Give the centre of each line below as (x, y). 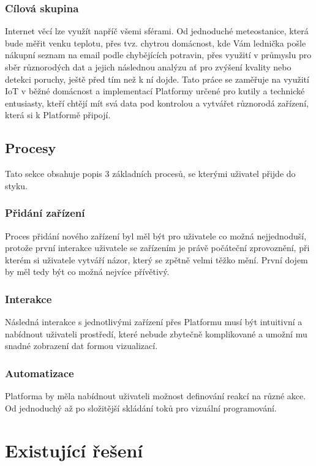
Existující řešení (74, 450)
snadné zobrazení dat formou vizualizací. (81, 346)
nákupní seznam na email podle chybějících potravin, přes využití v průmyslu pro (158, 55)
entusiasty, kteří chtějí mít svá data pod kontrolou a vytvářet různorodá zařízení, (157, 103)
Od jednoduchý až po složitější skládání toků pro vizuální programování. (141, 408)
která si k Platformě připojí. (58, 115)
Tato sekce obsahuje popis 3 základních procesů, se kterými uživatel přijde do (150, 174)
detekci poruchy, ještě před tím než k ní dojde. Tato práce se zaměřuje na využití (157, 79)
